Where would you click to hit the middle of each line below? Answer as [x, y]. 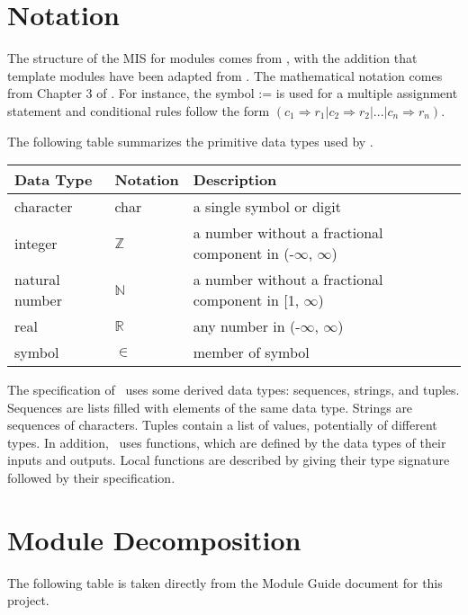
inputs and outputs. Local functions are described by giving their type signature [229, 460]
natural [37, 280]
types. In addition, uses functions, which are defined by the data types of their [227, 442]
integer [36, 243]
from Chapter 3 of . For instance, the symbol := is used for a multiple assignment [233, 93]
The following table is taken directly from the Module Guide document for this [225, 582]
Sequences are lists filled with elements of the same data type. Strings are [210, 407]
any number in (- [247, 326]
